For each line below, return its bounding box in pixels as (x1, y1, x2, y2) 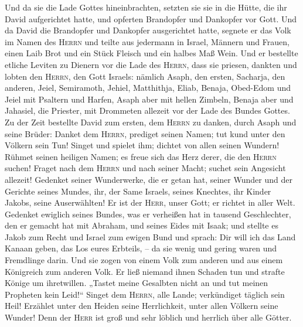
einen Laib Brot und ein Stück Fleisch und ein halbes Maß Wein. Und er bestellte (5, 47, 298, 59)
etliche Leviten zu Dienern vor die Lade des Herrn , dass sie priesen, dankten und (5, 58, 297, 70)
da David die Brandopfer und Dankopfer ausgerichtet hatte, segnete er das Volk (5, 24, 291, 36)
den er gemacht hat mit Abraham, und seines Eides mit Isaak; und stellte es (5, 219, 278, 231)
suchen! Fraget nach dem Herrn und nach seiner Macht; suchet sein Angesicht (5, 162, 286, 174)
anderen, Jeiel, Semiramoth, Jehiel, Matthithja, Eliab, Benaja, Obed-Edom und (5, 81, 291, 94)
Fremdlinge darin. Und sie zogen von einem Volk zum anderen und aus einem (5, 254, 283, 266)
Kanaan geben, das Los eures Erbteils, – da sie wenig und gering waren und (5, 242, 277, 254)
